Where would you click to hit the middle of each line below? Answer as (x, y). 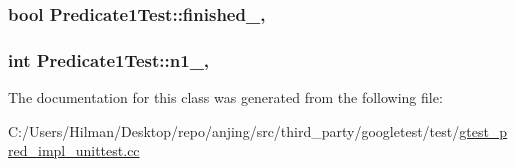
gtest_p (483, 130)
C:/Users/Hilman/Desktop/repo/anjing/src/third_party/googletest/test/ (234, 130)
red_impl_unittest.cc (74, 150)
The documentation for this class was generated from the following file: (225, 97)
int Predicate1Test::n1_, (109, 59)
